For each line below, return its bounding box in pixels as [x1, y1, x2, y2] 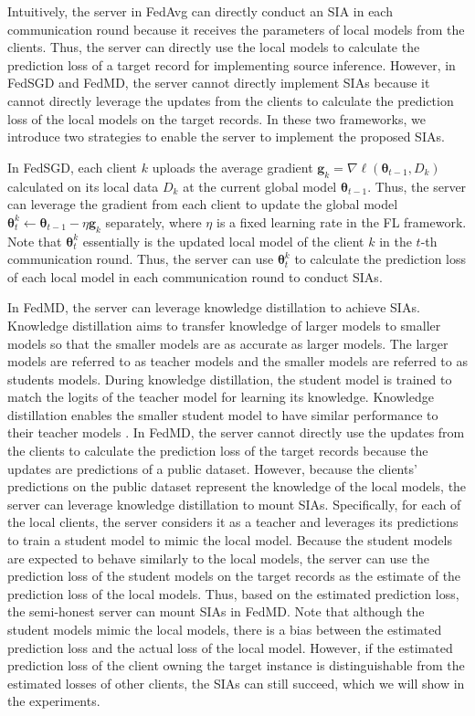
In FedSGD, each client [7, 157, 138, 176]
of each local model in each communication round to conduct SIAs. [7, 267, 383, 286]
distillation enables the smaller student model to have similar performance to [7, 405, 438, 424]
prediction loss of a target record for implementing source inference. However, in [7, 55, 456, 74]
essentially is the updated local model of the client [82, 231, 364, 250]
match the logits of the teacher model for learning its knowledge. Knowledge [7, 387, 434, 406]
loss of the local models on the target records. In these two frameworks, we [7, 109, 426, 128]
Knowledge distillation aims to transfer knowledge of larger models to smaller [7, 315, 441, 334]
